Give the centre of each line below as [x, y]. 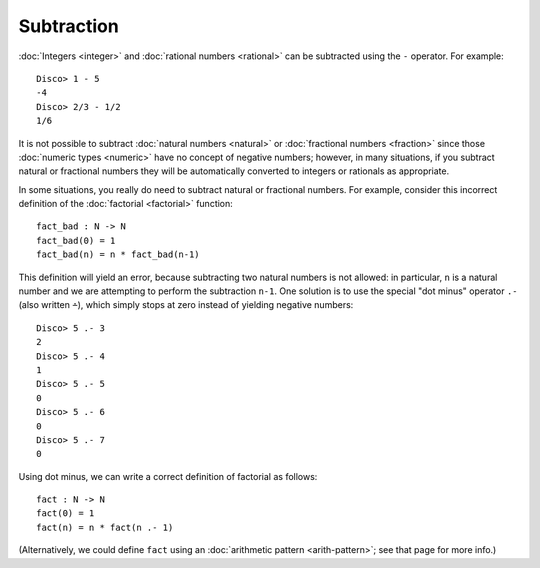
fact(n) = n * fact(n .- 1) [105, 527]
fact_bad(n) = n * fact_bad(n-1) [118, 254]
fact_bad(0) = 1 [76, 240]
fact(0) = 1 [65, 513]
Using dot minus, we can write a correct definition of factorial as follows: [168, 476]
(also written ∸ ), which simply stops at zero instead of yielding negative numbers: [186, 305]
